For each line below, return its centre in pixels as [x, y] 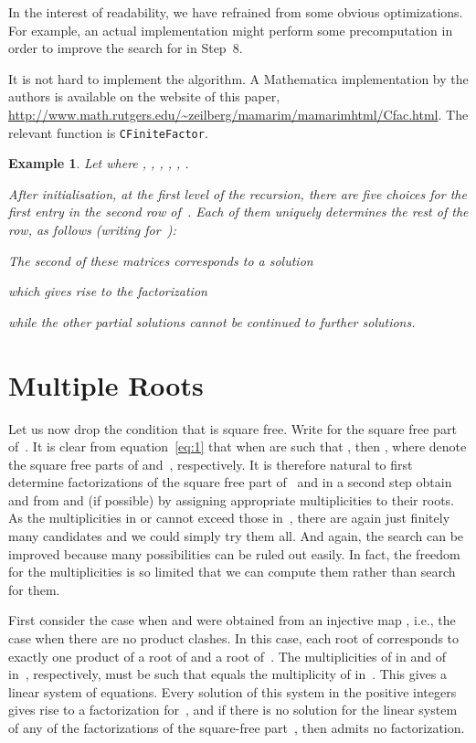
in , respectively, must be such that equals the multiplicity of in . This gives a [227, 674]
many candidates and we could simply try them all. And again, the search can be [236, 536]
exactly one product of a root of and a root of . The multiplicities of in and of [227, 656]
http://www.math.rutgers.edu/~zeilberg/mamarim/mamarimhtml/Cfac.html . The [238, 114]
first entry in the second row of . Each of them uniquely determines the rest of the [238, 212]
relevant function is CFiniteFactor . [108, 132]
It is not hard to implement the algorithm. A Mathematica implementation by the [238, 78]
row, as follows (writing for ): [92, 229]
